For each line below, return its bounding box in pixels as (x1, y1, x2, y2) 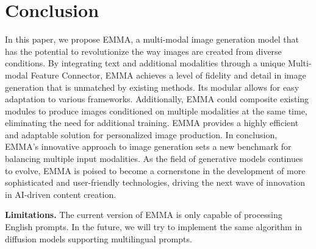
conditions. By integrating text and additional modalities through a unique (5, 57, 285, 69)
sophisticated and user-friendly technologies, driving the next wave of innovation (5, 176, 306, 189)
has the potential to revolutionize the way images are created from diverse (5, 44, 282, 57)
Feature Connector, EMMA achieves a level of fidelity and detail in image (31, 68, 306, 81)
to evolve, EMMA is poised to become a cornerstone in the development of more (5, 164, 306, 177)
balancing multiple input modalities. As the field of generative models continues (5, 152, 303, 165)
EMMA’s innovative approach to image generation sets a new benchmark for (5, 140, 292, 153)
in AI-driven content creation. (5, 188, 117, 200)
